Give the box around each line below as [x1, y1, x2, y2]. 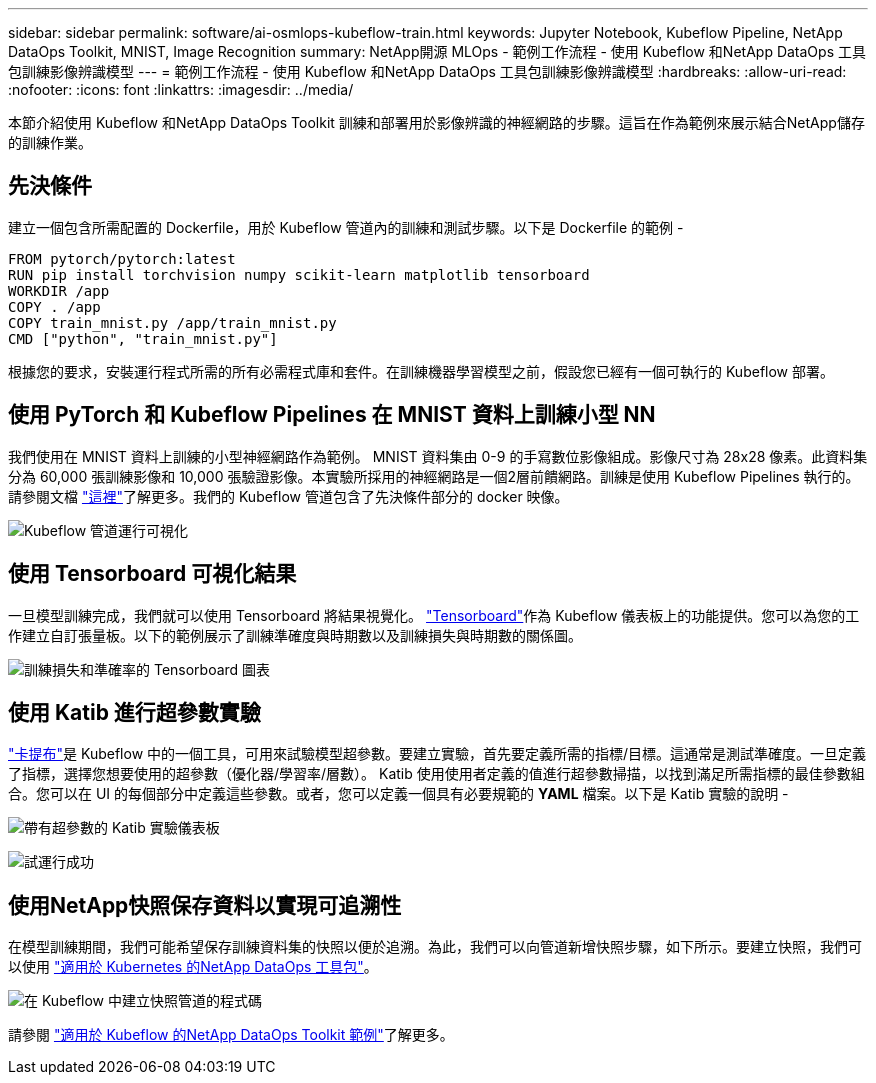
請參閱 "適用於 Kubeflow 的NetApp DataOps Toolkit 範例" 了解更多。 [8, 1026, 454, 1044]
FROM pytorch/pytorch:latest [8, 250, 236, 267]
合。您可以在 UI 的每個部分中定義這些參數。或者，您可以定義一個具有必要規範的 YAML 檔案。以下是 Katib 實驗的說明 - [8, 785, 789, 803]
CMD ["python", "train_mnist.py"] [8, 330, 278, 347]
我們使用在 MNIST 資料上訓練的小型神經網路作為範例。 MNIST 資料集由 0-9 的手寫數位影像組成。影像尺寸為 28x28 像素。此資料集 [8, 447, 868, 465]
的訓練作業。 [8, 134, 92, 151]
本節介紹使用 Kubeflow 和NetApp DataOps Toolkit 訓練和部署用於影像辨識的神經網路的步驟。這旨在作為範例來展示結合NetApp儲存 [8, 114, 865, 131]
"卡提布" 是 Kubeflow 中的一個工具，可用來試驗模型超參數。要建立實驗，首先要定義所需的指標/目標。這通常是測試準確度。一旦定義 [8, 745, 867, 763]
